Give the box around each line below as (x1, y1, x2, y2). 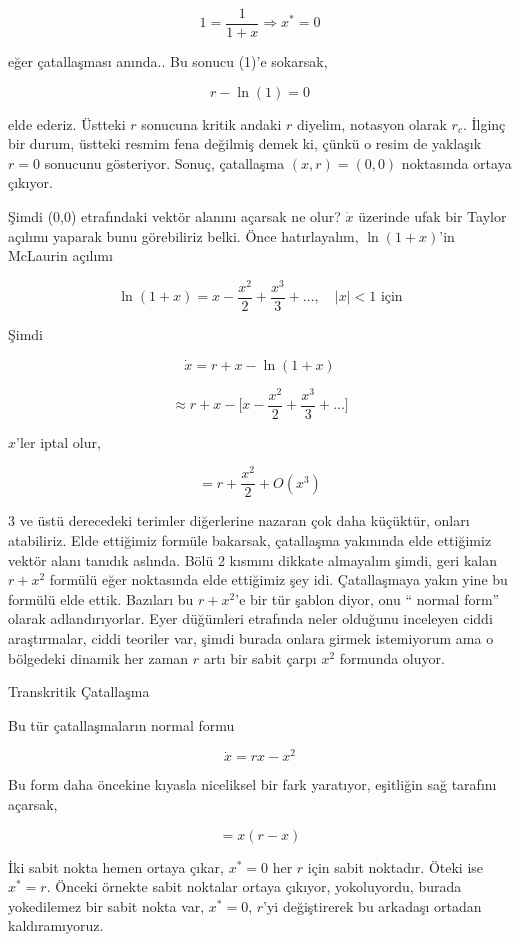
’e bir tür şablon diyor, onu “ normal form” (235, 588, 500, 609)
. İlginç (462, 113, 506, 134)
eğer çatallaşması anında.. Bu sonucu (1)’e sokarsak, (8, 51, 328, 72)
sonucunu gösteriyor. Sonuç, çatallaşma (44, 152, 285, 173)
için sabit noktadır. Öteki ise (307, 856, 484, 877)
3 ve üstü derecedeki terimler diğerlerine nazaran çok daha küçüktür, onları (8, 510, 470, 531)
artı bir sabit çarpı (203, 647, 317, 668)
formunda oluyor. (339, 647, 445, 668)
